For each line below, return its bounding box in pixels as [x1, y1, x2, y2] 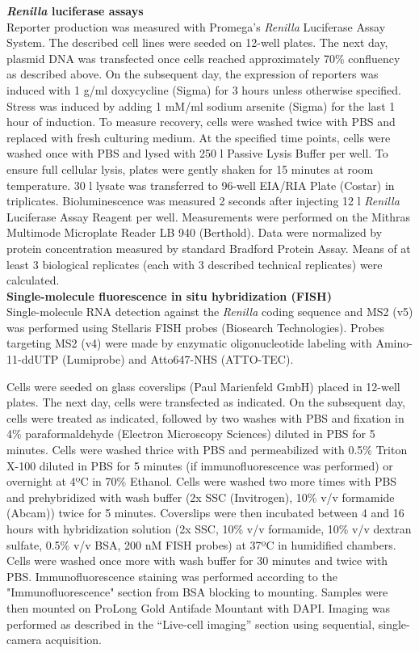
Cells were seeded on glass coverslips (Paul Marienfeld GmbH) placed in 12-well [6, 377, 400, 394]
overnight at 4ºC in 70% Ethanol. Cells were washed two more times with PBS [6, 473, 397, 490]
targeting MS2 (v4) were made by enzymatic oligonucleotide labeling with [6, 335, 372, 352]
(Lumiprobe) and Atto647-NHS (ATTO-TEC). [62, 351, 294, 368]
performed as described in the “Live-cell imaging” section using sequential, [6, 615, 375, 632]
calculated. [6, 272, 60, 289]
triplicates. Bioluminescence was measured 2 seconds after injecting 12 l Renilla [6, 192, 400, 209]
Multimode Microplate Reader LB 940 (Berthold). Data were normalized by [6, 224, 383, 241]
